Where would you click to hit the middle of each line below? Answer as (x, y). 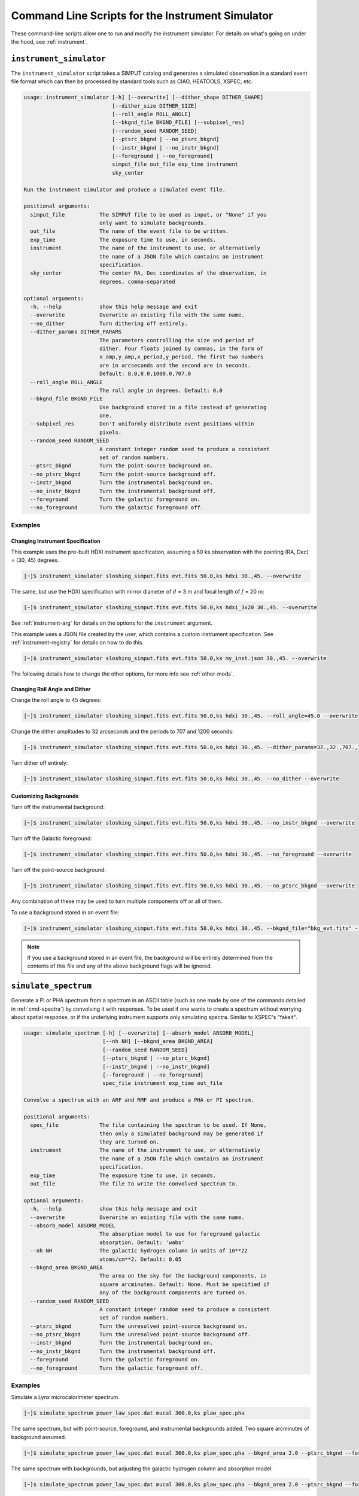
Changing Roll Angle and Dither (51, 689)
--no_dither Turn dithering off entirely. (109, 323)
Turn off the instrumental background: (58, 807)
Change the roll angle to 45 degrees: (56, 700)
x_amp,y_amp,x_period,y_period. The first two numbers (181, 357)
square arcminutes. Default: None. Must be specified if (185, 1284)
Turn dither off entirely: (39, 763)
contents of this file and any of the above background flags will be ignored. (120, 966)
